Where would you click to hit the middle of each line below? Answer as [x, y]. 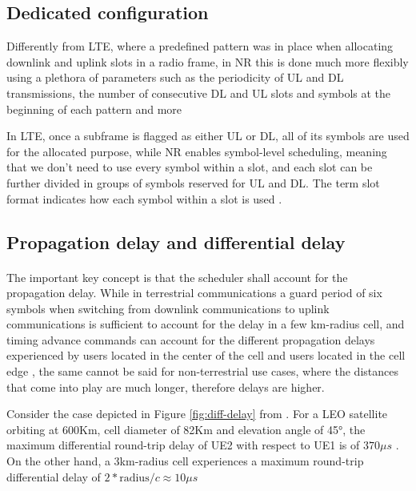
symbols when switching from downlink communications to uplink [168, 308]
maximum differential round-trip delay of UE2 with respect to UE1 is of [183, 445]
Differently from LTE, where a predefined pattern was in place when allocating [200, 46]
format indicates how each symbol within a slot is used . [144, 198]
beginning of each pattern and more [94, 109]
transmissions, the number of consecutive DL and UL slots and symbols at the [199, 93]
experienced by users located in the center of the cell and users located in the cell [206, 355]
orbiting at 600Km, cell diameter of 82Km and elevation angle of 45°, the [186, 429]
